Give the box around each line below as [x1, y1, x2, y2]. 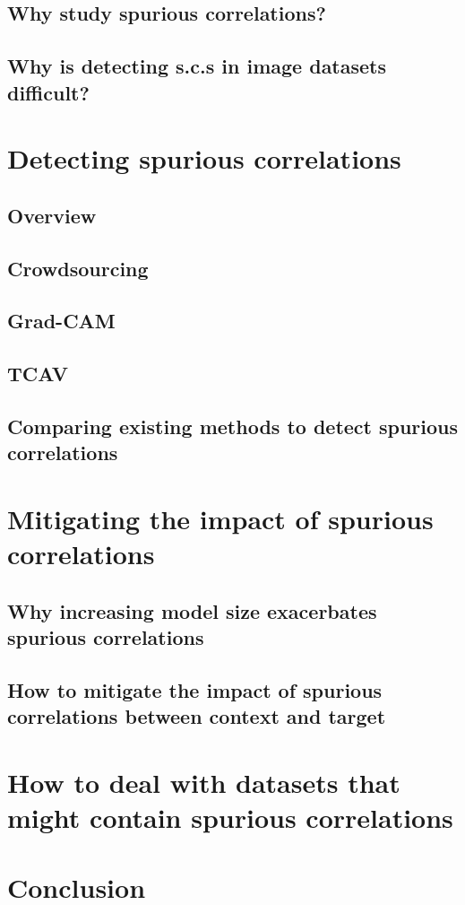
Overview [7, 201, 97, 229]
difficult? [7, 78, 90, 106]
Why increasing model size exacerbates [7, 596, 377, 624]
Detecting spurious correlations [7, 140, 401, 177]
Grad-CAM [7, 307, 116, 335]
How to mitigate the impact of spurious [7, 675, 383, 703]
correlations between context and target [7, 702, 386, 730]
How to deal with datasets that [7, 763, 400, 800]
